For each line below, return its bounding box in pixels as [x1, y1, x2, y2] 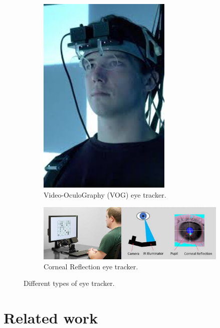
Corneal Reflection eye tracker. [44, 261, 138, 271]
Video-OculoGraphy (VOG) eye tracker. [44, 190, 166, 200]
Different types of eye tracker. [24, 278, 115, 288]
